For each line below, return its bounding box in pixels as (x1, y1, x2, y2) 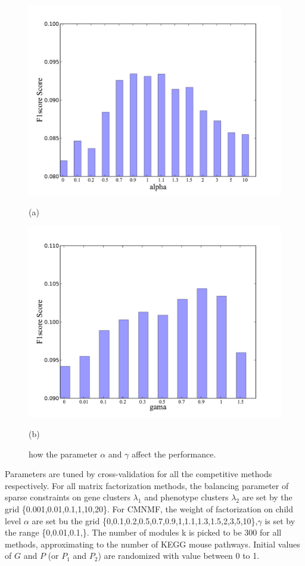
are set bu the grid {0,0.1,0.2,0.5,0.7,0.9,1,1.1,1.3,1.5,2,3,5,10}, (32, 514, 258, 527)
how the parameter (29, 447, 98, 460)
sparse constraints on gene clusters (5, 491, 130, 503)
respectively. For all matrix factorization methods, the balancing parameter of (5, 479, 289, 491)
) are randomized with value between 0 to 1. (98, 549, 260, 562)
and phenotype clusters (144, 491, 229, 503)
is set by (264, 514, 295, 527)
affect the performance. (132, 447, 216, 460)
